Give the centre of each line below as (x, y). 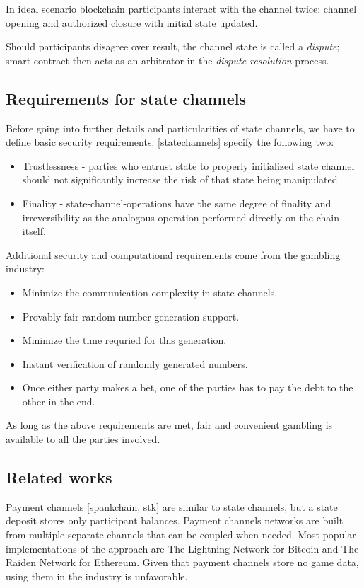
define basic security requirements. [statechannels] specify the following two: (170, 142)
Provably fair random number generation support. (131, 316)
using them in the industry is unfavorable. (97, 576)
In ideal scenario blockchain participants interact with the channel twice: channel (181, 8)
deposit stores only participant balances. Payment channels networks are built (175, 520)
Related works (59, 477)
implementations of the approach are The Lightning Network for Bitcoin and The (182, 548)
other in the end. (59, 401)
